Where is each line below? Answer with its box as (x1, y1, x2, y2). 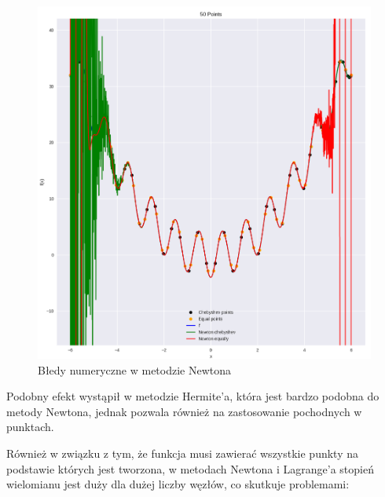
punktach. (6, 418, 54, 435)
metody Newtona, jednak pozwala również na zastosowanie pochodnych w (6, 403, 362, 419)
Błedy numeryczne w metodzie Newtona (38, 361, 232, 378)
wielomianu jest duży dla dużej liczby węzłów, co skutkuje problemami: (6, 476, 350, 492)
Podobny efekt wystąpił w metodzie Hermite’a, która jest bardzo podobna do (6, 388, 379, 404)
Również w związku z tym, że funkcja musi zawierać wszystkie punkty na (6, 444, 358, 461)
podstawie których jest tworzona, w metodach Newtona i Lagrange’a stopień (6, 460, 374, 477)
